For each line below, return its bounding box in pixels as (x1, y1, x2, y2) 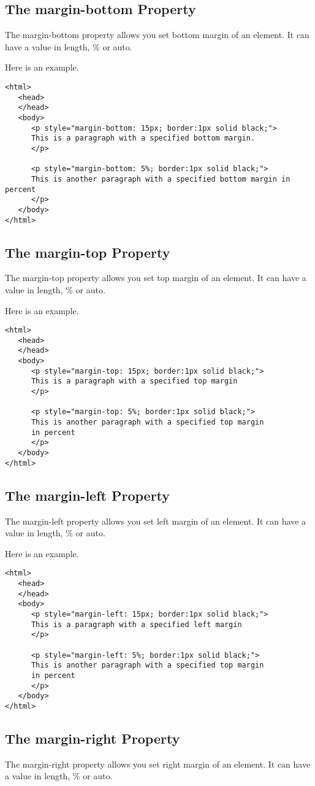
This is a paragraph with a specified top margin (31, 377, 238, 386)
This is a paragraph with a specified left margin (31, 620, 242, 629)
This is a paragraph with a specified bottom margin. (31, 134, 256, 143)
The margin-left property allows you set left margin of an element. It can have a (5, 514, 306, 527)
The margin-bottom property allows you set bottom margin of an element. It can (5, 28, 309, 41)
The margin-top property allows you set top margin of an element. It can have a (5, 271, 306, 284)
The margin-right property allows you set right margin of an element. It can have (5, 757, 311, 770)
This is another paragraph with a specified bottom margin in (31, 174, 290, 183)
